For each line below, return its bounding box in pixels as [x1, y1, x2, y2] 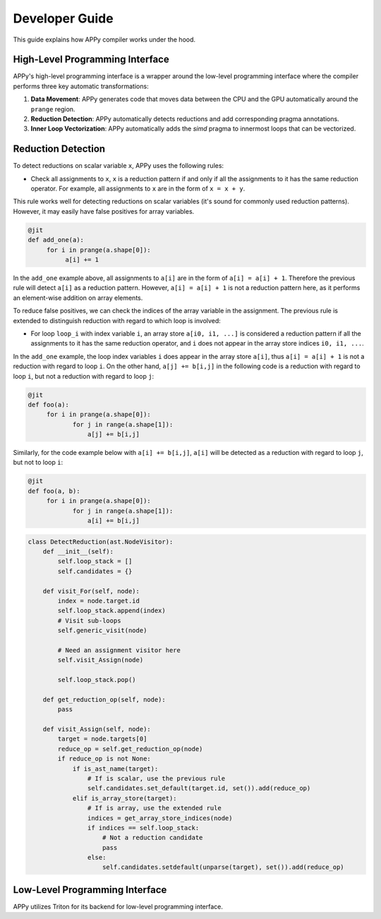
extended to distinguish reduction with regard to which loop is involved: [13, 316, 222, 324]
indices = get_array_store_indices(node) [87, 814, 233, 822]
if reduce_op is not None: [57, 755, 151, 763]
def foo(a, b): [28, 487, 80, 495]
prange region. [30, 104, 75, 113]
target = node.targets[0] [57, 735, 147, 743]
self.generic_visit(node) [57, 626, 147, 635]
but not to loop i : [13, 458, 64, 467]
